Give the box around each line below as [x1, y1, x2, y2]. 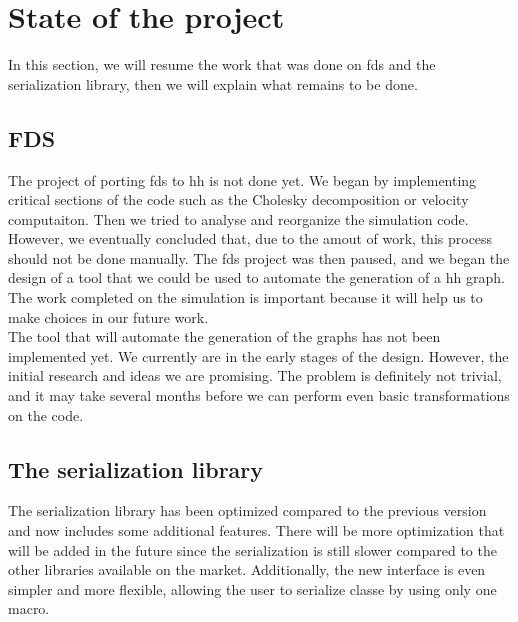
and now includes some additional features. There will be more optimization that [8, 520, 505, 541]
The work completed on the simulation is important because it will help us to [8, 287, 483, 308]
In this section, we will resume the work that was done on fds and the [8, 54, 436, 75]
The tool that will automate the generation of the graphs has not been [8, 326, 441, 347]
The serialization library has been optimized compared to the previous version [8, 500, 487, 521]
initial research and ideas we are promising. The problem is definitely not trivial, [8, 365, 502, 386]
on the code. [8, 404, 84, 425]
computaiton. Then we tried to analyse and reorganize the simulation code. [8, 208, 469, 229]
